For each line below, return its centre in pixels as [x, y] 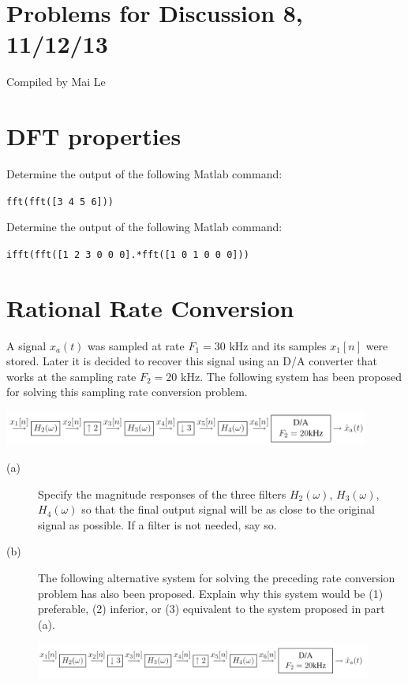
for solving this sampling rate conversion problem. [127, 392]
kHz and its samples [278, 345]
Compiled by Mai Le [56, 82]
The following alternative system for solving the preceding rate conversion [217, 577]
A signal [26, 345]
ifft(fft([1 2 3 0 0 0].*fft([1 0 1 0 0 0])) [128, 254]
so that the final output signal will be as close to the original [228, 509]
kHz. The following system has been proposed [291, 376]
